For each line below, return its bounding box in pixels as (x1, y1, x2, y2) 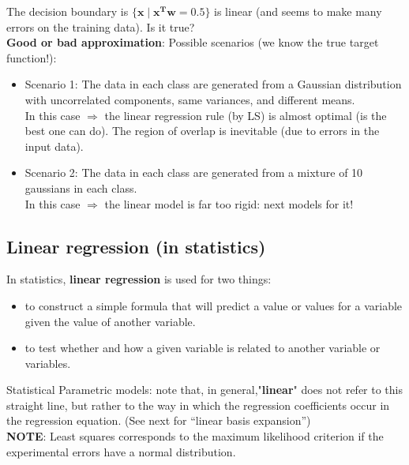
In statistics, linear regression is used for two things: (6, 271, 272, 287)
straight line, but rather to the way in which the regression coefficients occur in (6, 396, 390, 413)
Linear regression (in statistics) (6, 234, 266, 258)
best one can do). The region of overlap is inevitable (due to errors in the (24, 122, 380, 139)
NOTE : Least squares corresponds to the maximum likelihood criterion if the (6, 428, 384, 444)
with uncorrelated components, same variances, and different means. (24, 91, 355, 107)
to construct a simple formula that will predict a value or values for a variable (24, 297, 403, 313)
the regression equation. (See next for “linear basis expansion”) (6, 412, 311, 429)
